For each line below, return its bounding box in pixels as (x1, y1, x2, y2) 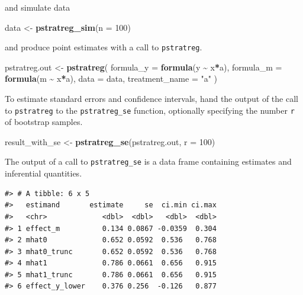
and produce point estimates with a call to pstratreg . (5, 41, 202, 53)
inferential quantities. (5, 167, 82, 179)
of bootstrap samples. (5, 116, 83, 128)
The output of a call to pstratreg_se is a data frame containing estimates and (5, 155, 292, 168)
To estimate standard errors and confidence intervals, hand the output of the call (5, 92, 298, 105)
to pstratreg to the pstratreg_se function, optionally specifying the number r (5, 104, 295, 116)
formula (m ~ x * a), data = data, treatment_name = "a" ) (5, 72, 218, 85)
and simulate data (5, 1, 70, 13)
